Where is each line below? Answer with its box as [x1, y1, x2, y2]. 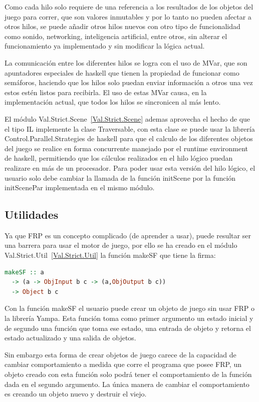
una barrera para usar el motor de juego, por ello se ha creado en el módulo [5, 240, 237, 250]
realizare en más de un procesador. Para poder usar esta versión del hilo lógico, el [5, 162, 255, 173]
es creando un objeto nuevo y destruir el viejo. [5, 388, 147, 399]
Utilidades [5, 207, 59, 222]
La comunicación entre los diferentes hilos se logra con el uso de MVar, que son [5, 57, 247, 68]
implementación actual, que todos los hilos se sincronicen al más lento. [5, 97, 221, 107]
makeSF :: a [5, 268, 44, 276]
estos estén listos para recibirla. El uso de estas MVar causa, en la [5, 87, 207, 97]
